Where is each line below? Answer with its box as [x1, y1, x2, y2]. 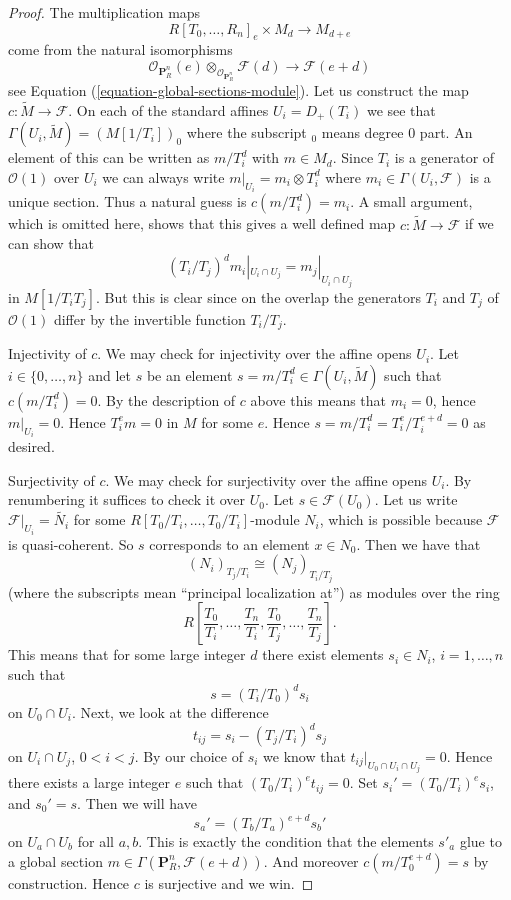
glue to [459, 831, 502, 852]
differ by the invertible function [53, 308, 246, 329]
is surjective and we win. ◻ [144, 872, 314, 893]
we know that [263, 746, 346, 767]
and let [88, 364, 131, 385]
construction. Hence [8, 872, 130, 893]
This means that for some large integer [8, 644, 246, 665]
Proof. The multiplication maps [8, 2, 201, 22]
